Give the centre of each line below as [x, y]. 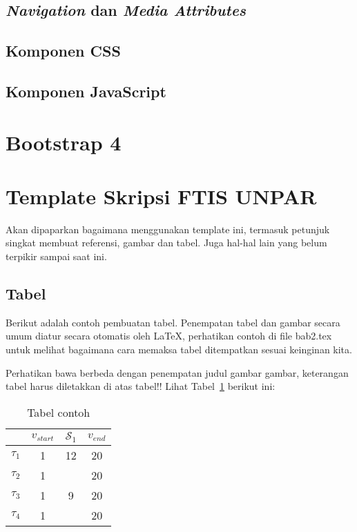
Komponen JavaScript [86, 91]
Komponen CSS [63, 51]
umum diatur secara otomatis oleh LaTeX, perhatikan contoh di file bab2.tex [169, 336]
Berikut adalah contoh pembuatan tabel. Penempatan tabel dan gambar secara [173, 322]
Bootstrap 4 [64, 142]
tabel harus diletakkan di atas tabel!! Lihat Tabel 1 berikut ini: [141, 386]
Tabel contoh [59, 412]
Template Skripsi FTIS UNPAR [161, 196]
